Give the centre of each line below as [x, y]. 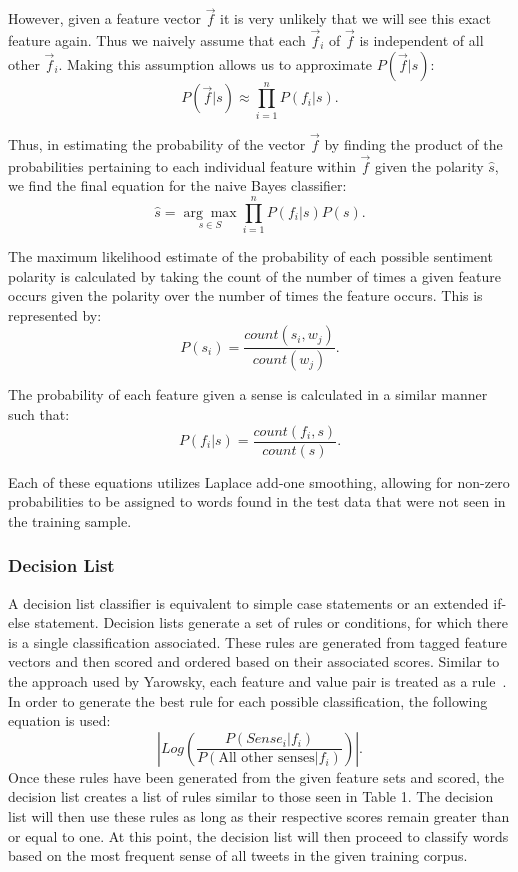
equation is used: [59, 720]
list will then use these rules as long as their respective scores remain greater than [259, 815]
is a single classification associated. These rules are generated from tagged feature [257, 641]
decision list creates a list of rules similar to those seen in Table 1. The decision [251, 796]
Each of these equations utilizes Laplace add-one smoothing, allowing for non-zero [259, 481]
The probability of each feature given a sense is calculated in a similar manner [248, 394]
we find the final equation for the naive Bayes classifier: [177, 185]
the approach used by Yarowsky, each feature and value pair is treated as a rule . [257, 680]
